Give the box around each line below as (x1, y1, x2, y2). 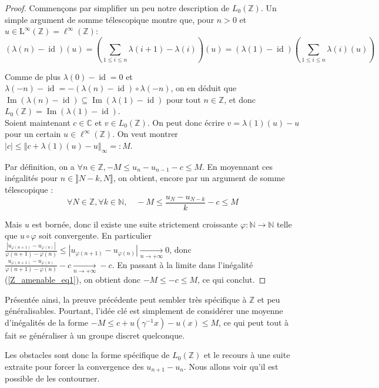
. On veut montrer (112, 128, 178, 140)
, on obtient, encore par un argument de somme (113, 172, 285, 184)
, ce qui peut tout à (219, 316, 289, 328)
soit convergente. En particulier (39, 229, 152, 242)
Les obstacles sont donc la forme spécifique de (5, 349, 170, 361)
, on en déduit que (170, 82, 237, 94)
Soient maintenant (5, 116, 71, 128)
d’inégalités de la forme (5, 316, 89, 328)
